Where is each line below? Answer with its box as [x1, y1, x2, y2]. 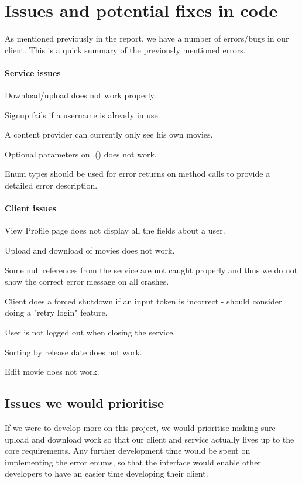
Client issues [5, 202, 56, 214]
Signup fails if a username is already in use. [5, 108, 160, 121]
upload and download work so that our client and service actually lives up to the [5, 433, 294, 445]
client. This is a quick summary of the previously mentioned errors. [5, 43, 246, 56]
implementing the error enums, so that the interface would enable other [5, 455, 261, 468]
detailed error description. [5, 179, 98, 191]
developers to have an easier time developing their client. [5, 467, 208, 479]
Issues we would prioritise [5, 394, 164, 412]
